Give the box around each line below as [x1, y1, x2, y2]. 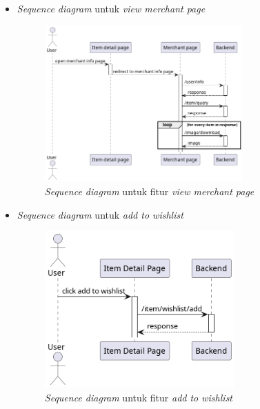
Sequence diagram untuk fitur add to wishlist [44, 390, 233, 404]
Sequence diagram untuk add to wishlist [17, 207, 183, 221]
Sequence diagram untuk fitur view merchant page [44, 183, 254, 198]
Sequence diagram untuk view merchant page [17, 1, 206, 15]
